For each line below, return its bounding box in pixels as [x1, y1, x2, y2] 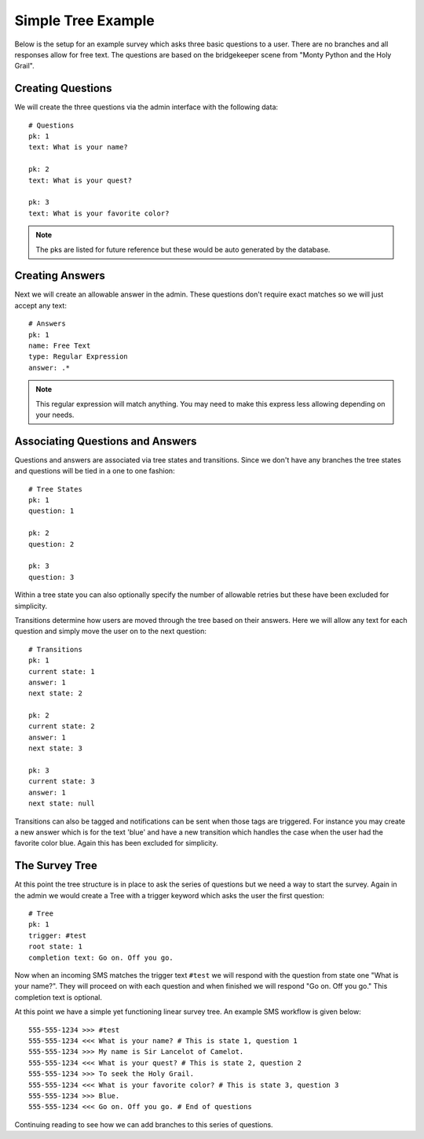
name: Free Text [28, 341, 91, 350]
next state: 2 [28, 689, 82, 698]
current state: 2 [28, 722, 95, 731]
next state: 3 [28, 744, 82, 753]
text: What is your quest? [28, 175, 133, 185]
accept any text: [14, 300, 67, 310]
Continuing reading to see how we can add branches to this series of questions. [14, 1119, 274, 1129]
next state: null [28, 799, 95, 808]
